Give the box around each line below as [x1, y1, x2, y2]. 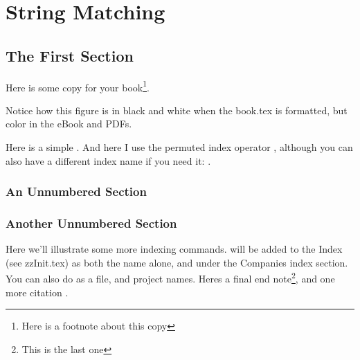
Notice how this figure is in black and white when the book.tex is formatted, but [6, 102, 348, 117]
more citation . [6, 285, 69, 299]
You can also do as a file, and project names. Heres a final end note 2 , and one [6, 269, 335, 286]
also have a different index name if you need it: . [6, 153, 211, 168]
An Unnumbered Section [6, 183, 147, 200]
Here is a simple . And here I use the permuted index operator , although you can [6, 140, 353, 154]
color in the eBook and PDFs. [6, 116, 132, 131]
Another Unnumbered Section [6, 214, 177, 231]
